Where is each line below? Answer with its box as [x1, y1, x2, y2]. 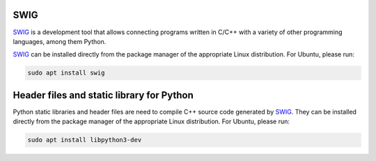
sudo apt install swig [27, 69, 105, 77]
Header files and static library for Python [13, 89, 194, 101]
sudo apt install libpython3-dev [27, 136, 142, 144]
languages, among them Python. [13, 37, 107, 45]
